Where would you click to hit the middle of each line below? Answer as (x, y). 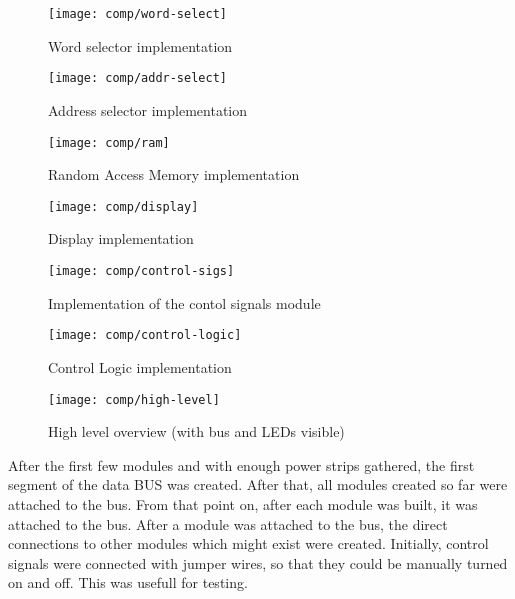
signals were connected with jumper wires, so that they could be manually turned (258, 562)
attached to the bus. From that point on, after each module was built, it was (243, 503)
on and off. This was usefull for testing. (128, 582)
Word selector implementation (140, 45)
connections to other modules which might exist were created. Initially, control (248, 543)
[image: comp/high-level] (134, 399)
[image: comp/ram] (109, 142)
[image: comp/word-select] (137, 14)
